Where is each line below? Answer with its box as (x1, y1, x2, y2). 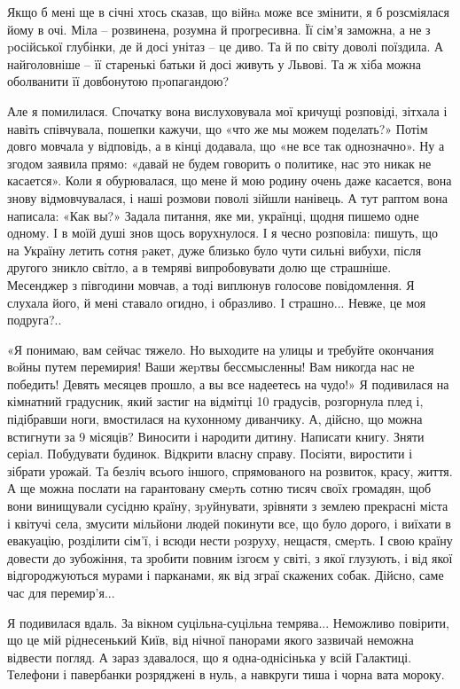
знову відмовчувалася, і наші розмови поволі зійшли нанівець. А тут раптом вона (7, 188, 448, 207)
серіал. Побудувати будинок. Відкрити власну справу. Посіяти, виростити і (7, 444, 413, 463)
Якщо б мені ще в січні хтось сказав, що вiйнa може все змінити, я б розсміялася (7, 3, 449, 20)
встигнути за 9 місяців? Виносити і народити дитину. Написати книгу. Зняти (7, 427, 425, 445)
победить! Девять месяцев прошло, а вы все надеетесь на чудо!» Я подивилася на (7, 374, 449, 393)
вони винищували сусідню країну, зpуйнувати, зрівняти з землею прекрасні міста (7, 497, 448, 515)
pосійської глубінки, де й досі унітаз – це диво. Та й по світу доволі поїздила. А (7, 37, 444, 56)
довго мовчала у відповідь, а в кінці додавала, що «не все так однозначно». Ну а (7, 137, 445, 155)
